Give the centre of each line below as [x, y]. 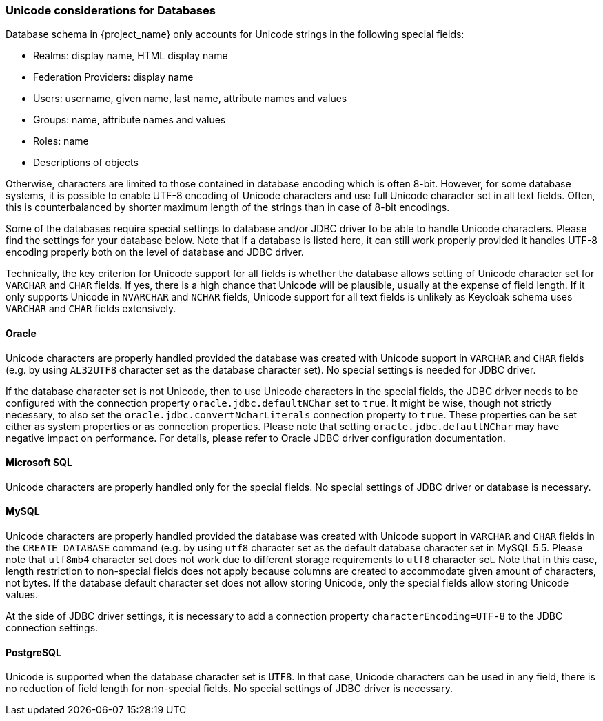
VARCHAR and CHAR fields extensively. [91, 309]
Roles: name [61, 141]
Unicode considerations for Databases [111, 10]
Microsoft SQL [39, 463]
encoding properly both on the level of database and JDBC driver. [155, 252]
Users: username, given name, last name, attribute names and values [190, 99]
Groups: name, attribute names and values [130, 120]
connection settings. [52, 628]
